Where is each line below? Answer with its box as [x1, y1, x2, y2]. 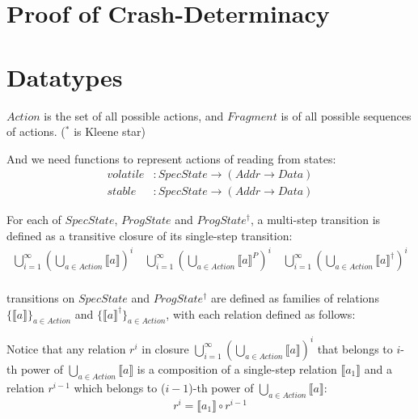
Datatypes [6, 60, 123, 93]
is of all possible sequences [281, 107, 412, 124]
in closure [141, 340, 189, 357]
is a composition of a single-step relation [137, 360, 337, 377]
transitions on [6, 290, 75, 307]
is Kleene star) [74, 123, 146, 140]
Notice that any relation [6, 340, 126, 357]
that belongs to [317, 340, 393, 357]
